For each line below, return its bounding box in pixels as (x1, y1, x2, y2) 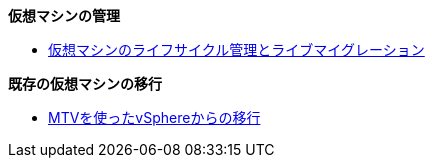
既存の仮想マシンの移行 (8, 75, 162, 92)
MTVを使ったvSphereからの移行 (48, 109, 261, 126)
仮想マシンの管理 (8, 7, 120, 24)
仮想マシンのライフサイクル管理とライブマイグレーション (48, 41, 425, 58)
